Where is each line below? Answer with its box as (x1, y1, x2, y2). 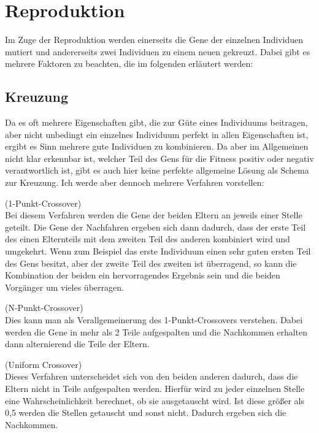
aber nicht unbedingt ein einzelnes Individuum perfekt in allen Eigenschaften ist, (5, 128, 309, 140)
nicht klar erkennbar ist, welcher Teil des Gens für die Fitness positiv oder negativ (5, 151, 314, 164)
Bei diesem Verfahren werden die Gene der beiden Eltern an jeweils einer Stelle (5, 209, 302, 221)
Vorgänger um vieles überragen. (5, 280, 124, 293)
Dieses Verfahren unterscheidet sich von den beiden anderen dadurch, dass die (5, 370, 298, 383)
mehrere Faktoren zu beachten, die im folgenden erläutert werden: (5, 57, 253, 70)
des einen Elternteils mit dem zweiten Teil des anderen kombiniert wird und (5, 232, 290, 245)
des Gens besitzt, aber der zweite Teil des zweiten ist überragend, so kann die (5, 256, 297, 269)
